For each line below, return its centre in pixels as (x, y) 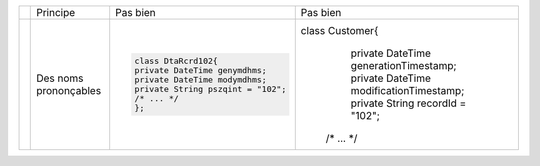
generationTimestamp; (403, 65)
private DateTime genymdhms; (200, 70)
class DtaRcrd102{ (176, 61)
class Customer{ (339, 30)
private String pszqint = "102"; (210, 89)
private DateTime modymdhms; (200, 80)
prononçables (69, 90)
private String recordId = (408, 103)
